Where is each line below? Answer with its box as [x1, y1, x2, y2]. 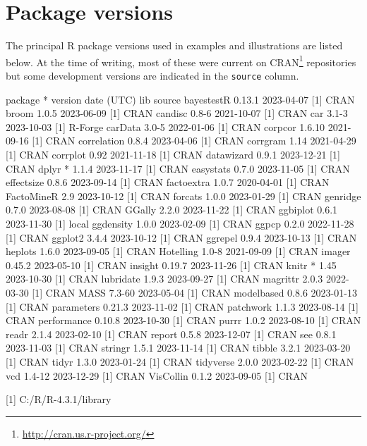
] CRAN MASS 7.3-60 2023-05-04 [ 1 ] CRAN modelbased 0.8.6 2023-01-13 [40, 285, 357, 299]
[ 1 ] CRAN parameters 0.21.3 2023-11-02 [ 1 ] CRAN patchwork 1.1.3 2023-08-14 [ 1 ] [6, 299, 359, 314]
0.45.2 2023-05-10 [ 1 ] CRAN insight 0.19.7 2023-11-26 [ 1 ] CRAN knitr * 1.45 [6, 257, 337, 272]
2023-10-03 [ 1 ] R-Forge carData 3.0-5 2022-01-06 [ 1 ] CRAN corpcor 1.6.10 [6, 119, 325, 134]
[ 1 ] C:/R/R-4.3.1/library [6, 392, 112, 407]
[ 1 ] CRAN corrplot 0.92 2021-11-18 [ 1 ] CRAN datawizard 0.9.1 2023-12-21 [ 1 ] [6, 147, 340, 161]
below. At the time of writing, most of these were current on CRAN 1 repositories [6, 52, 356, 69]
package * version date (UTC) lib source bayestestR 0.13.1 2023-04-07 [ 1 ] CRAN [6, 92, 355, 106]
